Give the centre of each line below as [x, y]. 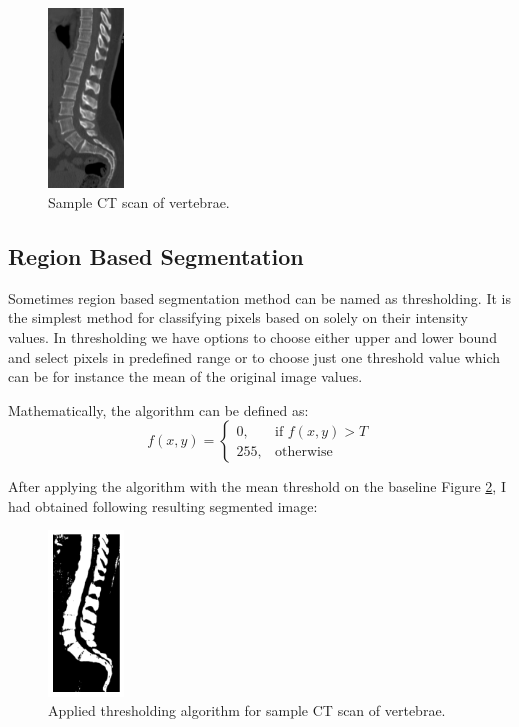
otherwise [304, 451]
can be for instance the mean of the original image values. [185, 376]
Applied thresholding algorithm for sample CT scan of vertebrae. [247, 710]
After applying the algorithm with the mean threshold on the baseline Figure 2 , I [257, 486]
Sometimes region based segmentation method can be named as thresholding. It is [259, 297]
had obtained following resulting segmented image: [163, 505]
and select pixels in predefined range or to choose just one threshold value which [254, 356]
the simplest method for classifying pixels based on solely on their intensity [238, 317]
